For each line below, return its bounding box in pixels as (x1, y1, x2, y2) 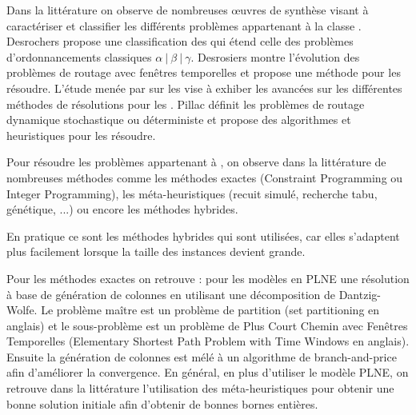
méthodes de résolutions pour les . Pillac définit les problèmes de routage (6, 95, 365, 112)
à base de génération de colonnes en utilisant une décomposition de (6, 285, 335, 302)
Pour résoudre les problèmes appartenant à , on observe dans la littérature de (6, 154, 386, 170)
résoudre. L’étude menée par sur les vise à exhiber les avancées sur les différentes (6, 79, 402, 96)
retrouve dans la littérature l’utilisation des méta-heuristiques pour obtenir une (6, 380, 394, 397)
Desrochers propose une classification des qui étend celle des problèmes (6, 33, 354, 50)
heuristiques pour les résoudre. (6, 126, 156, 143)
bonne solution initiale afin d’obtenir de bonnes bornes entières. (6, 395, 318, 412)
